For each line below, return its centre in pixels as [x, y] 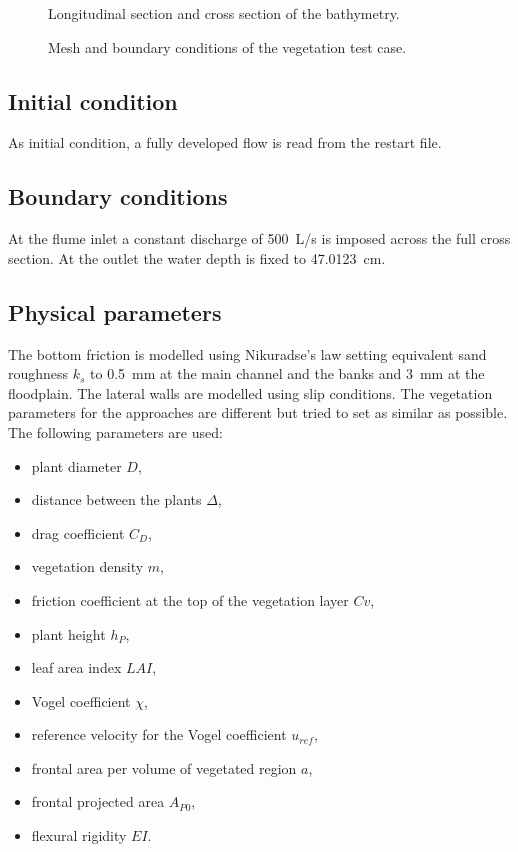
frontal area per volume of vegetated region [164, 767]
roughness [38, 373]
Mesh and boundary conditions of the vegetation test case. [227, 46]
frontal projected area [98, 801]
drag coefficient [78, 532]
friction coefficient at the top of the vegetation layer [190, 599]
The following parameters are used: [115, 431]
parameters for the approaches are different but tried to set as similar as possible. [258, 412]
